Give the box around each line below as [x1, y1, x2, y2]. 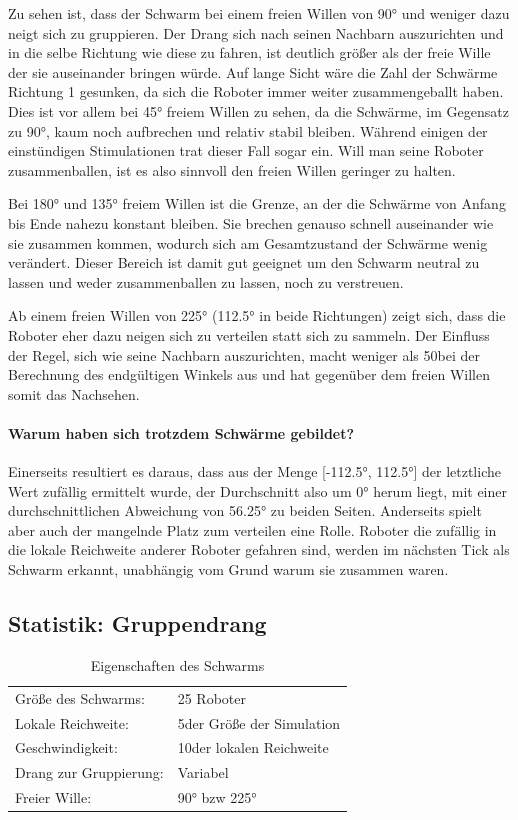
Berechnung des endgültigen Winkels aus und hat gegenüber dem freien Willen [8, 364, 491, 385]
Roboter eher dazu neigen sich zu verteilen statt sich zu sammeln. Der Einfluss [8, 324, 490, 345]
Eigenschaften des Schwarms [90, 654, 265, 675]
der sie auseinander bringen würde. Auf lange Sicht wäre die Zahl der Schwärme [8, 61, 498, 82]
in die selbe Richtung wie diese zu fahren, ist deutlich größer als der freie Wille [8, 42, 491, 63]
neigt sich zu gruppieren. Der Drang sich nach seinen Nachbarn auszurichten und [8, 22, 504, 43]
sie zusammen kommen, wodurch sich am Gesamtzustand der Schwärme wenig [8, 232, 488, 253]
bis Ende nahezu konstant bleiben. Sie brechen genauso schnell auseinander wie [8, 212, 494, 233]
